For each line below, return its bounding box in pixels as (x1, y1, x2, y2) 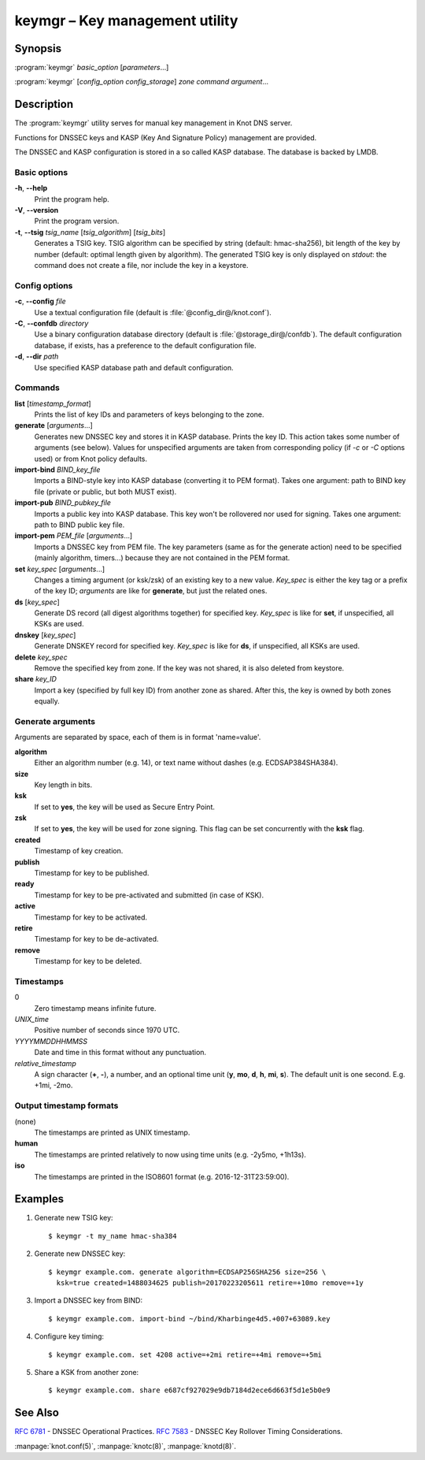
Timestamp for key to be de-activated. (34, 934, 159, 944)
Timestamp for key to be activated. (34, 912, 148, 922)
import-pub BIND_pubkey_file (14, 498, 112, 507)
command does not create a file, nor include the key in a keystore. (34, 261, 249, 270)
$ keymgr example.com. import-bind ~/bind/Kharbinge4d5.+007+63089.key (48, 1314, 331, 1323)
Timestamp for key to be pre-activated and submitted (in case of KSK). (34, 890, 264, 900)
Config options (14, 280, 73, 291)
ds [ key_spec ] (14, 597, 61, 607)
